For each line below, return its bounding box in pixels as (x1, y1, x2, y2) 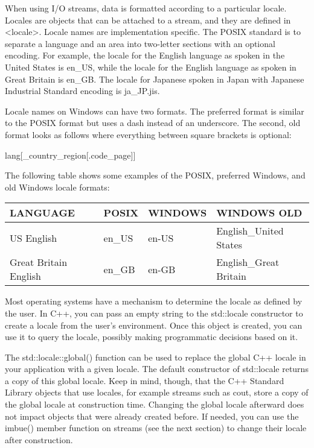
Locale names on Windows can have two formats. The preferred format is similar (5, 104, 304, 117)
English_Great (216, 255, 280, 270)
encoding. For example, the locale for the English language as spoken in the (5, 49, 285, 62)
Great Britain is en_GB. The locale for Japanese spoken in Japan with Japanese (5, 72, 304, 85)
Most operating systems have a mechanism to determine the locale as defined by (5, 295, 303, 308)
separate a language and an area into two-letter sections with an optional (5, 37, 275, 49)
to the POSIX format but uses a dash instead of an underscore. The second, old (5, 116, 301, 129)
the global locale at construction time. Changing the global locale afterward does (5, 398, 304, 411)
